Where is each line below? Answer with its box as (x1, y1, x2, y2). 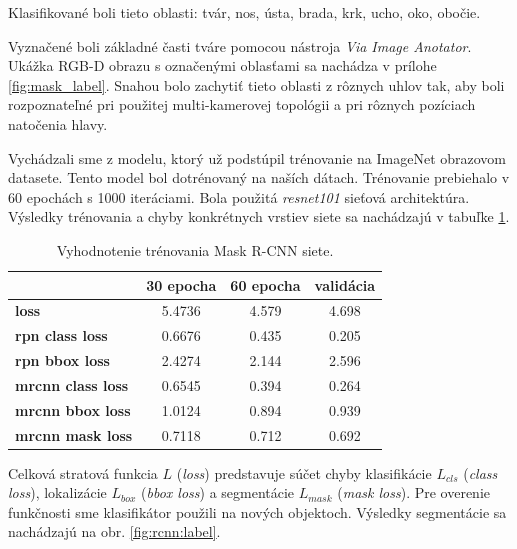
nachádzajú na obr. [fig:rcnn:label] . (8, 521, 221, 542)
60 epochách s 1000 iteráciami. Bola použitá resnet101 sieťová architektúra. (8, 186, 470, 207)
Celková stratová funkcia (8, 462, 158, 483)
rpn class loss (15, 325, 108, 346)
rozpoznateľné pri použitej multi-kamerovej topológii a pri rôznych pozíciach (8, 94, 476, 115)
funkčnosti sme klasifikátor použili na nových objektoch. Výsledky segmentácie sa (8, 501, 507, 522)
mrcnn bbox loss (15, 399, 131, 420)
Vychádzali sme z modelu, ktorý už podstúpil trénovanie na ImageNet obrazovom (8, 147, 507, 168)
